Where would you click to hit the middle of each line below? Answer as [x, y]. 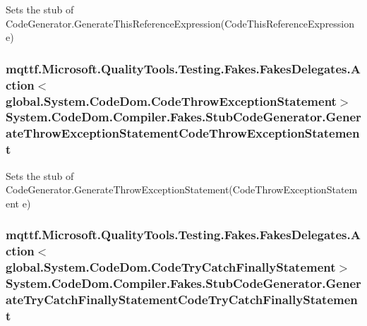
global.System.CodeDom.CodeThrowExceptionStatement [171, 101]
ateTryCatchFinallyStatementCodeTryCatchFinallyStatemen [182, 299]
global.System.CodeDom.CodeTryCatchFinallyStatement [171, 267]
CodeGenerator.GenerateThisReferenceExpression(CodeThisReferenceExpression [180, 23]
